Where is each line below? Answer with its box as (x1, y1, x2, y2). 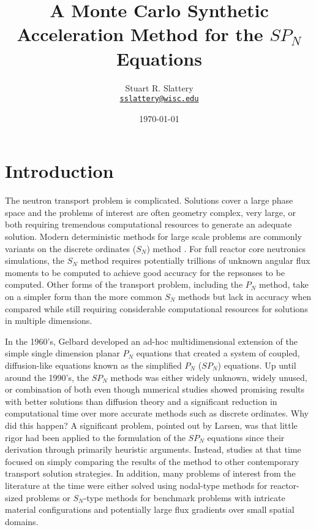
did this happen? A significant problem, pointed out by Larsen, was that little (5, 418, 298, 431)
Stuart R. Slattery (125, 81, 194, 94)
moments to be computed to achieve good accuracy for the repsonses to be (5, 266, 285, 278)
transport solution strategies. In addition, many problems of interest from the (5, 467, 296, 480)
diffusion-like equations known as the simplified (5, 359, 182, 371)
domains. (5, 515, 39, 528)
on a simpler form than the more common (5, 290, 162, 303)
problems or (26, 491, 70, 504)
